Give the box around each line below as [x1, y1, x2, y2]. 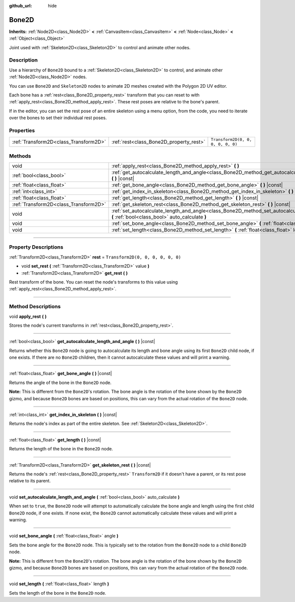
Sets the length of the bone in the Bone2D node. [9, 590, 107, 596]
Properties [9, 127, 35, 134]
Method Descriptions [9, 303, 61, 310]
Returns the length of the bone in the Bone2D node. [9, 446, 113, 452]
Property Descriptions [9, 244, 63, 251]
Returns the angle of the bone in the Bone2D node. [9, 380, 112, 385]
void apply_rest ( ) [9, 313, 47, 319]
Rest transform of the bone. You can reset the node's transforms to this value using [9, 279, 178, 285]
